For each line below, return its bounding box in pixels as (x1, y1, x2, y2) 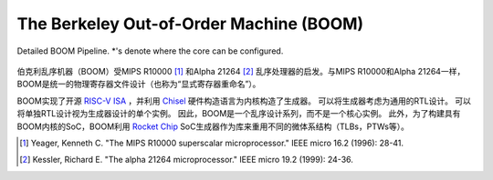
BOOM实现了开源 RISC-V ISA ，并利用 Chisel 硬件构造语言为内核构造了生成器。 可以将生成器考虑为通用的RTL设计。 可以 (16, 95, 472, 106)
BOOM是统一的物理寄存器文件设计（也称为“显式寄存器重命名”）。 (16, 78, 261, 90)
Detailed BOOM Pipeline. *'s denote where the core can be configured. (16, 45, 284, 56)
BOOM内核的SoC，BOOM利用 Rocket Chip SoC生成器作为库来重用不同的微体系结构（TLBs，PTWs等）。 (16, 121, 410, 132)
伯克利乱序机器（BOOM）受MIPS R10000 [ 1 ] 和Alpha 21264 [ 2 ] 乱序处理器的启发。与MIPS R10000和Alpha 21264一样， (16, 65, 466, 76)
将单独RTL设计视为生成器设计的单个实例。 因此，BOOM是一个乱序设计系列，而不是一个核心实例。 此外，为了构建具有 (16, 108, 461, 119)
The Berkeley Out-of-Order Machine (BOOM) (16, 14, 364, 34)
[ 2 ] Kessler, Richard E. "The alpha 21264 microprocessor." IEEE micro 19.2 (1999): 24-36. (19, 155, 353, 165)
